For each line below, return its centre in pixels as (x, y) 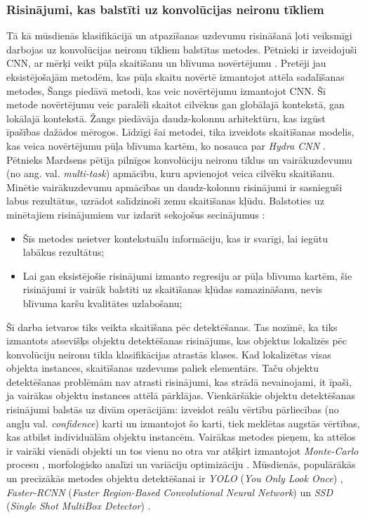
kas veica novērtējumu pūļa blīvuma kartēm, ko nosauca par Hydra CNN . (166, 145)
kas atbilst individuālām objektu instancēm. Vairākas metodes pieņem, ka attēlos (181, 437)
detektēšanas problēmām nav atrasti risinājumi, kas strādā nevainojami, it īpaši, (179, 381)
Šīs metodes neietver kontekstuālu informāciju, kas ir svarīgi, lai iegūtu (175, 238)
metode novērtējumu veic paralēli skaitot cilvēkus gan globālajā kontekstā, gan (175, 104)
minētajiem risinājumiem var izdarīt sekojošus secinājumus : (136, 214)
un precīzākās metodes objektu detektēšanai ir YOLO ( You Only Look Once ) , (175, 478)
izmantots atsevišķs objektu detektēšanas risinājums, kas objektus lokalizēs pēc (177, 341)
